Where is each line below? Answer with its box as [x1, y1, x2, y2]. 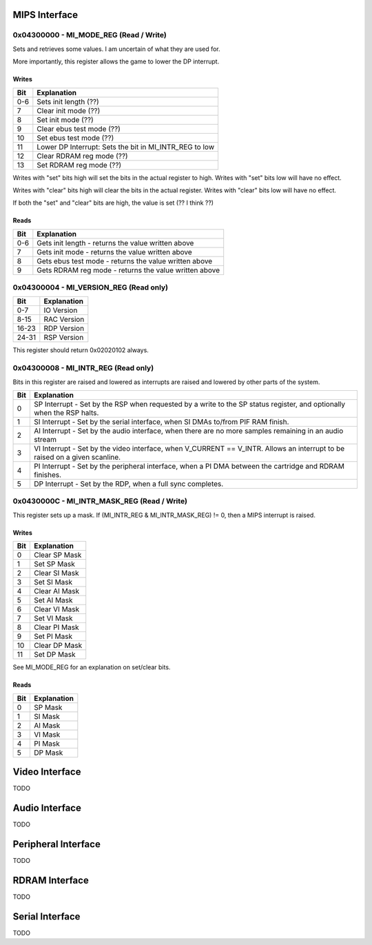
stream [33, 435, 56, 444]
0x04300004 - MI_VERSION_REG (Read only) [12, 283, 169, 292]
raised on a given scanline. [33, 452, 121, 462]
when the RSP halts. [33, 408, 99, 417]
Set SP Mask [33, 559, 75, 569]
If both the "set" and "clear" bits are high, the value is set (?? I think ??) [12, 199, 214, 207]
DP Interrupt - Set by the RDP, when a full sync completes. [33, 479, 224, 489]
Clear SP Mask [33, 550, 82, 560]
